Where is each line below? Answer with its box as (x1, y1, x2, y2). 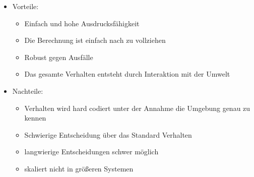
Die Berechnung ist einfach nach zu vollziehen (24, 35, 166, 45)
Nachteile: (12, 85, 43, 96)
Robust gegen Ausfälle (24, 51, 93, 62)
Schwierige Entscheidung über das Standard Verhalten (24, 129, 192, 140)
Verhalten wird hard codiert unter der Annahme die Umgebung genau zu (24, 102, 250, 113)
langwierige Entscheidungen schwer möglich (24, 146, 159, 157)
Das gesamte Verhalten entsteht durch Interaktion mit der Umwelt (24, 69, 230, 79)
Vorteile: (12, 1, 39, 11)
